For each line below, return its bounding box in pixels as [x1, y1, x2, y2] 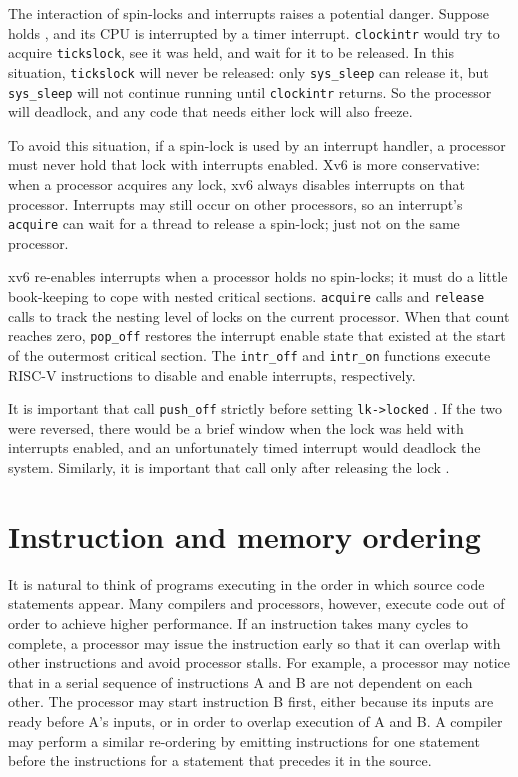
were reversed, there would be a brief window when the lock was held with [8, 417, 464, 438]
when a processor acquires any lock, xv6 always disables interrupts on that [8, 174, 465, 194]
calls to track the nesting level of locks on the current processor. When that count [8, 305, 510, 326]
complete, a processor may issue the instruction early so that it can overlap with [8, 632, 501, 653]
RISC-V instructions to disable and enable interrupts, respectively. [8, 364, 416, 385]
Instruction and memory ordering [8, 515, 481, 556]
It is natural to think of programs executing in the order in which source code [8, 573, 485, 594]
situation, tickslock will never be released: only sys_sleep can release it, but [8, 61, 489, 82]
